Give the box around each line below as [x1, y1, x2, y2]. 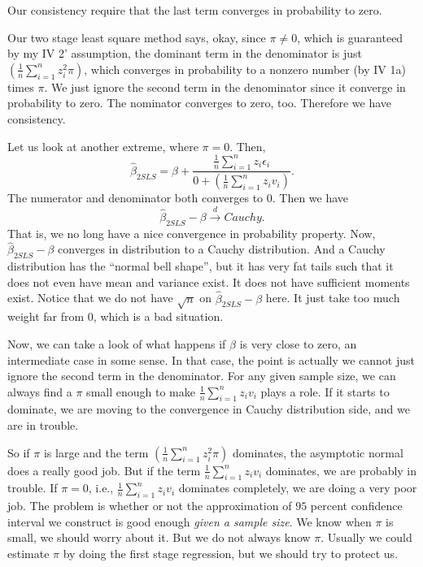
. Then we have [272, 189, 349, 206]
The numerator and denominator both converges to [7, 189, 264, 206]
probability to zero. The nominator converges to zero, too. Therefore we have [7, 94, 392, 111]
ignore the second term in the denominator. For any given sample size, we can [7, 367, 396, 384]
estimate [7, 545, 50, 562]
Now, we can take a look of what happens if [7, 335, 226, 352]
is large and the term [43, 444, 149, 461]
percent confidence [310, 497, 403, 514]
